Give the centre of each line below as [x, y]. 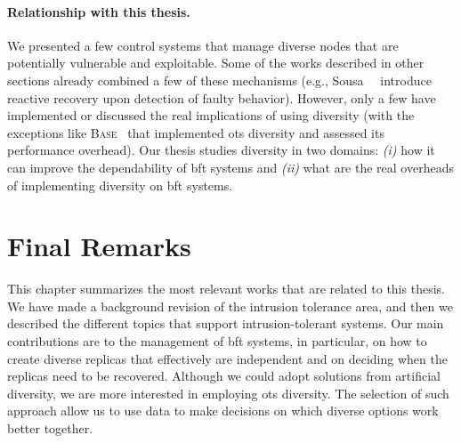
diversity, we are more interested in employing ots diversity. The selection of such [228, 393]
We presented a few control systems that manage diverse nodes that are [203, 45]
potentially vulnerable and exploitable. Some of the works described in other [216, 63]
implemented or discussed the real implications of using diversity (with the [211, 115]
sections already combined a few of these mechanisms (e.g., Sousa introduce [219, 80]
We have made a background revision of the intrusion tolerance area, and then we [230, 306]
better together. [50, 428]
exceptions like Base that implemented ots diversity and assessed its [196, 132]
